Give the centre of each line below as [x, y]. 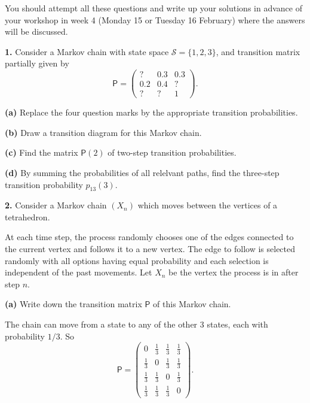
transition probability [44, 184]
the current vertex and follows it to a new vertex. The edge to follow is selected [150, 249]
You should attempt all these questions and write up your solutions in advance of [154, 8]
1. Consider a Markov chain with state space [87, 51]
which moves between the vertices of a [208, 205]
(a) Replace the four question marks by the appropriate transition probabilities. [151, 112]
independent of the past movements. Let [79, 272]
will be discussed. [36, 31]
